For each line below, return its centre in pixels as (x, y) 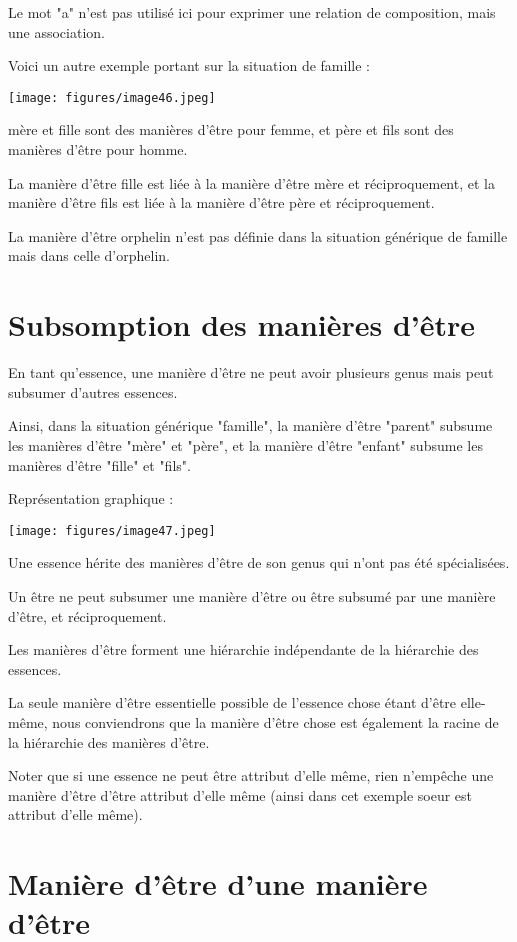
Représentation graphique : (91, 498)
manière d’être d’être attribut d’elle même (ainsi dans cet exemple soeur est (240, 794)
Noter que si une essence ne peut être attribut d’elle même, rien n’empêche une (251, 775)
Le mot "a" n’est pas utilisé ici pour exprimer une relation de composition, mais (252, 12)
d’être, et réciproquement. (87, 615)
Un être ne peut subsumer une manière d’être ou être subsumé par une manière (252, 595)
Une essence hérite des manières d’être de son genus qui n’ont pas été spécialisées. (259, 562)
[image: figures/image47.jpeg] (112, 530)
